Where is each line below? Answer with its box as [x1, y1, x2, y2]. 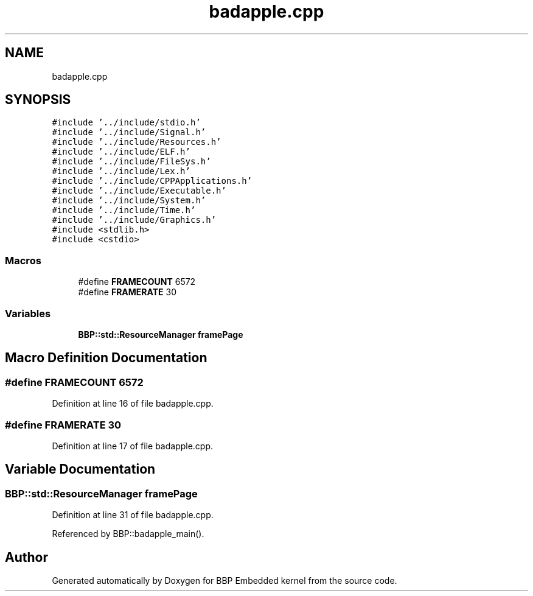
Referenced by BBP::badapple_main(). [52, 528, 204, 539]
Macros [5, 254, 41, 267]
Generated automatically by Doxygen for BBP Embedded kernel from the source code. [52, 575, 397, 586]
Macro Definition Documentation [5, 350, 207, 366]
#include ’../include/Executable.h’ [52, 186, 226, 196]
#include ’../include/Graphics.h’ [52, 215, 217, 225]
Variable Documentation [5, 461, 156, 477]
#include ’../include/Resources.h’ [52, 137, 221, 147]
